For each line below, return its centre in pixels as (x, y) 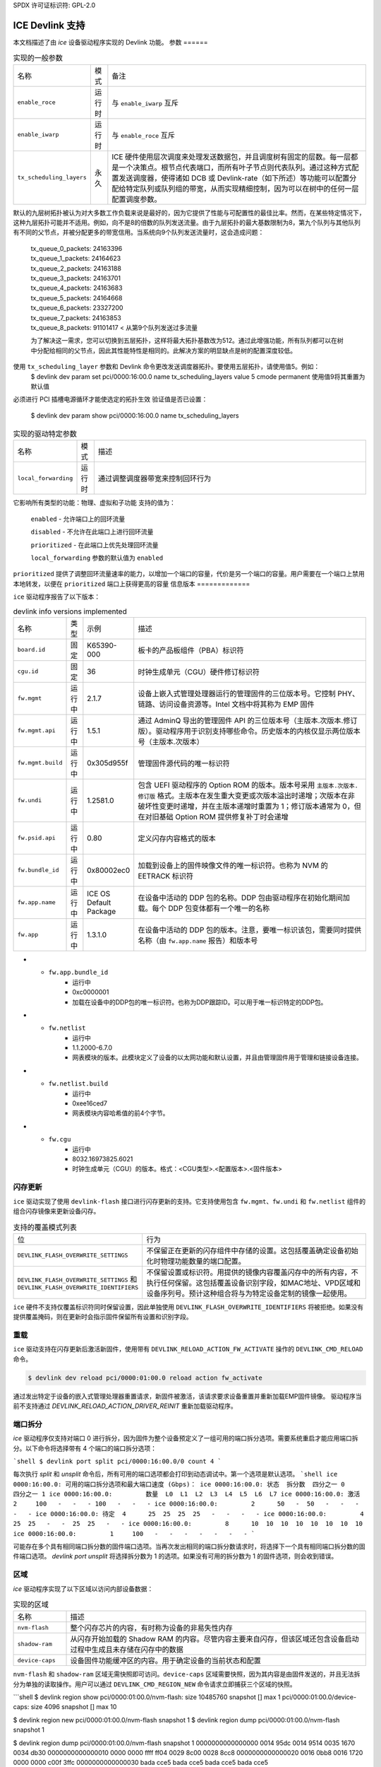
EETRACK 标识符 (166, 876)
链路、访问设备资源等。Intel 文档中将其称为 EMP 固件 (226, 704)
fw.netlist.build (78, 1084)
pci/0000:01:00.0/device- (319, 1697)
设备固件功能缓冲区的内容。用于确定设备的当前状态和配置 (165, 1661)
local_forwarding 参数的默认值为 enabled (97, 558)
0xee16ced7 (90, 1103)
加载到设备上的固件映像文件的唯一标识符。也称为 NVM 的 (233, 865)
